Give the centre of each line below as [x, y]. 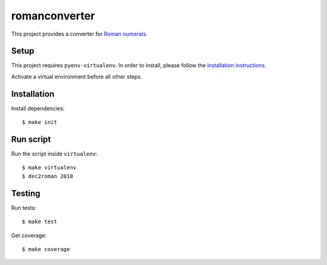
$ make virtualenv [49, 168]
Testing [26, 193]
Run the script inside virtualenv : [54, 154]
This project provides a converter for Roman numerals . [79, 34]
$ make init [40, 122]
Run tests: [24, 208]
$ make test [40, 222]
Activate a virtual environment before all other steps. [77, 76]
